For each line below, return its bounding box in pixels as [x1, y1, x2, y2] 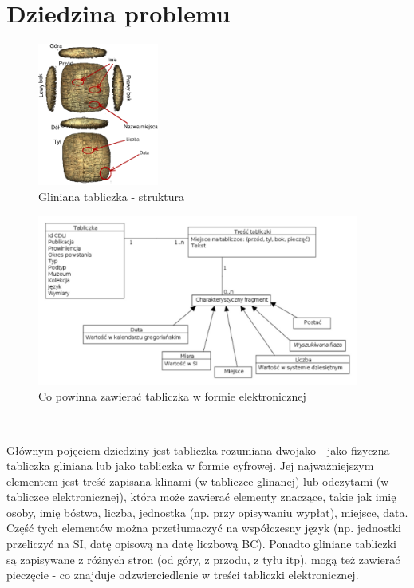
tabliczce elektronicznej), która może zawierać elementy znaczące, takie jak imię [6, 488, 396, 505]
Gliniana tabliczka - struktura [38, 188, 185, 205]
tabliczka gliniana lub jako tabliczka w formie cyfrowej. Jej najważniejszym [6, 457, 374, 474]
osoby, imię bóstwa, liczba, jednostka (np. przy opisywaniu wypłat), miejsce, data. [6, 503, 408, 520]
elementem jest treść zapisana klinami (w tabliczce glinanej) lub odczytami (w [6, 472, 389, 489]
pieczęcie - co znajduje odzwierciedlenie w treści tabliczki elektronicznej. [6, 566, 359, 583]
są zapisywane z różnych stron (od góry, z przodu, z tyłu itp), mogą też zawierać [6, 551, 400, 567]
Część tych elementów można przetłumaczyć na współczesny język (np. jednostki [6, 519, 401, 536]
